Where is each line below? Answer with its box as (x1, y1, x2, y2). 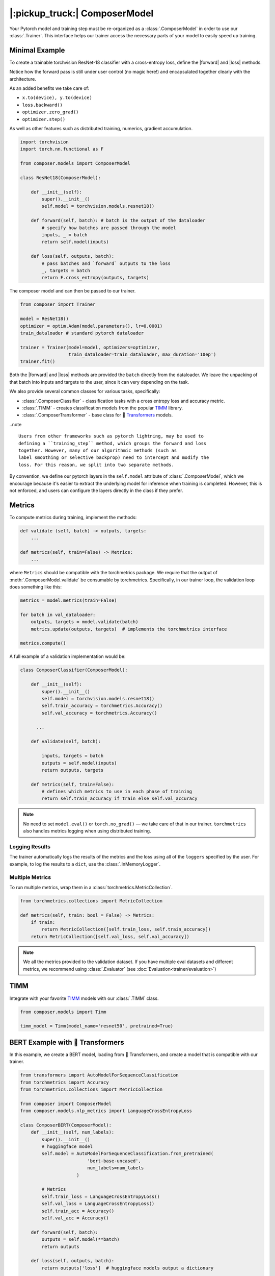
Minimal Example (9, 46, 65, 55)
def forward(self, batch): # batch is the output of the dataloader (31, 217, 206, 224)
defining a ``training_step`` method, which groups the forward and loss (18, 440, 207, 446)
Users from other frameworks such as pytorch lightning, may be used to (18, 433, 204, 439)
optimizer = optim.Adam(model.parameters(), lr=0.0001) (20, 323, 163, 329)
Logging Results (9, 843, 51, 850)
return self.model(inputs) (41, 239, 109, 245)
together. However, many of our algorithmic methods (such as (18, 447, 177, 453)
